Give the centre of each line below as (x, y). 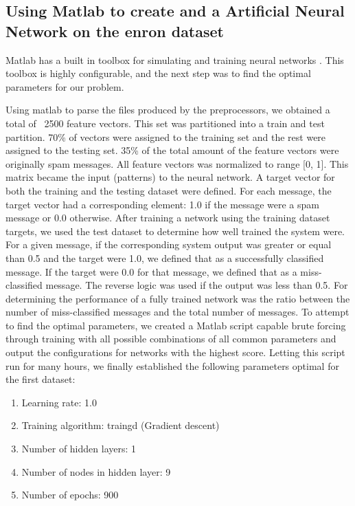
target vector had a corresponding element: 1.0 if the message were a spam (162, 204)
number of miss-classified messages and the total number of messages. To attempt (177, 312)
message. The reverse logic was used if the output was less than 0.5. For (197, 285)
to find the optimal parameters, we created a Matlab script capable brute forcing (176, 325)
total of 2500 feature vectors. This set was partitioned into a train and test (165, 123)
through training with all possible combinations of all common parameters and (171, 339)
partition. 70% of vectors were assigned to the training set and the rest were (166, 136)
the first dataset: (41, 379)
